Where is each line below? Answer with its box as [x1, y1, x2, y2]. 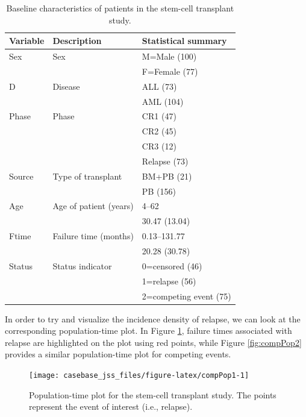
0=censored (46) [142, 259, 202, 272]
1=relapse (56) [142, 274, 196, 287]
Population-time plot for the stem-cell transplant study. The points [29, 388, 276, 401]
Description [52, 34, 102, 47]
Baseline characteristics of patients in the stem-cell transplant [6, 2, 234, 14]
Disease [52, 80, 80, 92]
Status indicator [52, 259, 112, 272]
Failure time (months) [52, 230, 134, 242]
